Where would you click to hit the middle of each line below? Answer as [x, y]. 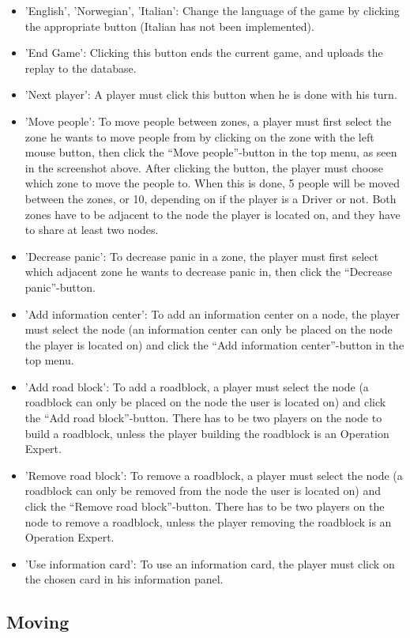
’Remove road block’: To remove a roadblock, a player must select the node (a [214, 475]
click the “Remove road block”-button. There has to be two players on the [205, 506]
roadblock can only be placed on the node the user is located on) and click [205, 402]
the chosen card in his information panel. [124, 579]
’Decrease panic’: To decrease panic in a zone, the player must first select [201, 256]
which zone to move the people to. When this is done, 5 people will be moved [212, 183]
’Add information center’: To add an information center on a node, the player [213, 313]
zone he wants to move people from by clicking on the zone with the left [199, 136]
